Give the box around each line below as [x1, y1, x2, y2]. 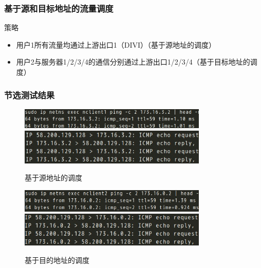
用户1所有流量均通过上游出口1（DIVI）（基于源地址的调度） [16, 39, 216, 50]
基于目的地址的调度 [25, 254, 89, 265]
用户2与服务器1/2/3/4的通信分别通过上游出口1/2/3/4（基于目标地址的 [16, 56, 250, 67]
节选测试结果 [4, 88, 55, 101]
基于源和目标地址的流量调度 [4, 2, 114, 14]
